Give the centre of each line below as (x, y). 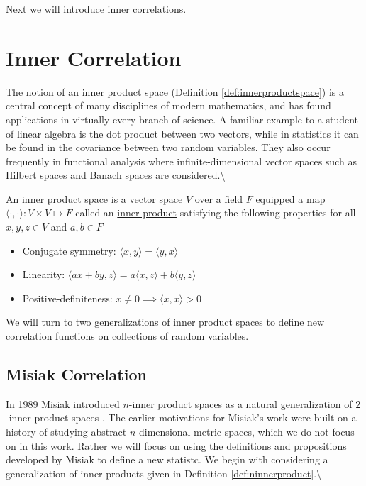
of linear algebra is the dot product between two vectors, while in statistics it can (182, 133)
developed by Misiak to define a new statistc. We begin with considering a (167, 459)
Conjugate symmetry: (69, 250)
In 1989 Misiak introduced (63, 403)
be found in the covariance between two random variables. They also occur (168, 147)
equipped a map (290, 198)
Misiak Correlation (76, 374)
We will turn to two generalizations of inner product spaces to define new (165, 322)
